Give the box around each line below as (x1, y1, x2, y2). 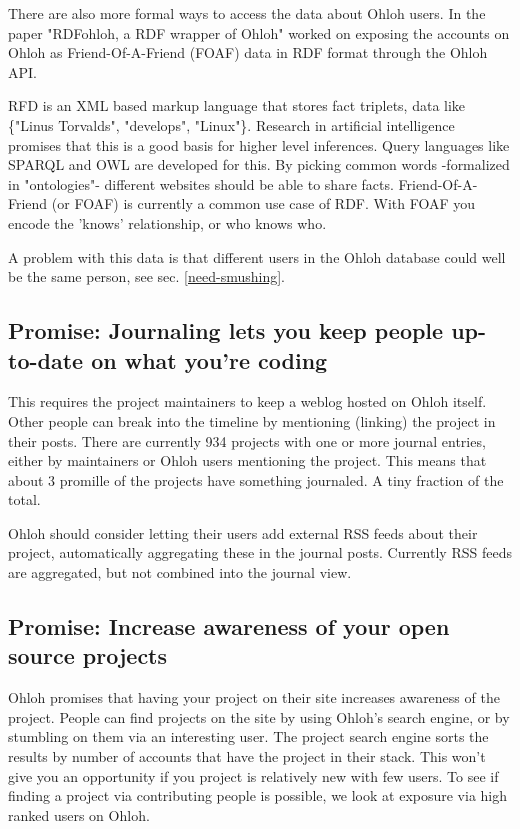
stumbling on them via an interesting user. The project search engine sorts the (8, 726, 489, 747)
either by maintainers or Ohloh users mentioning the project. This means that (8, 450, 487, 471)
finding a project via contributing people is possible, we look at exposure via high (8, 785, 508, 806)
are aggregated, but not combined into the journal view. (8, 562, 352, 583)
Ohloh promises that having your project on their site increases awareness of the (8, 687, 500, 708)
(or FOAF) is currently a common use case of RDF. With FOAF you (51, 193, 476, 214)
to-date (8, 344, 84, 375)
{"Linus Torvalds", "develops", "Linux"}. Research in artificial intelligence (8, 114, 455, 135)
